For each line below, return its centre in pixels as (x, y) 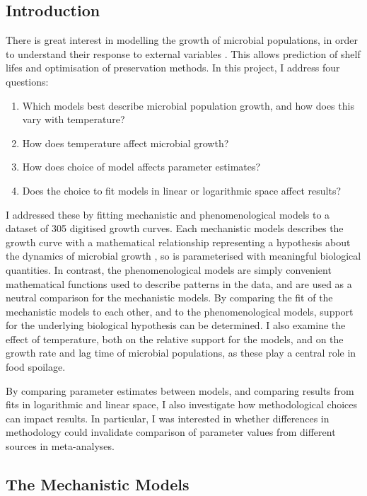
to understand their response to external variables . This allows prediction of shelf (183, 53)
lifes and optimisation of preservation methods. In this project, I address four (173, 68)
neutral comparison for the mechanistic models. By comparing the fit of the (169, 298)
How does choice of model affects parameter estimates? (141, 167)
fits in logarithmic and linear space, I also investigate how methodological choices (182, 404)
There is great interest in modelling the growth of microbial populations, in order (182, 40)
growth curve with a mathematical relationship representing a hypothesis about (178, 242)
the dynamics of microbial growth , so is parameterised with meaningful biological (183, 256)
